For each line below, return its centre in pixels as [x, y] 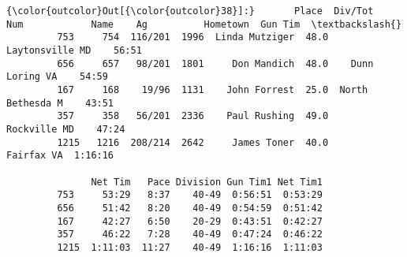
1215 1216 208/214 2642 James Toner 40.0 [193, 142]
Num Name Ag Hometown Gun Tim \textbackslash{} [204, 24]
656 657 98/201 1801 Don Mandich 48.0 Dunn [215, 63]
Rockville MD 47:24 [66, 129]
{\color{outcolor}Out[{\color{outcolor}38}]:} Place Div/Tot [190, 11]
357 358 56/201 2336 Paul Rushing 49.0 [193, 116]
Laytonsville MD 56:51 [74, 50]
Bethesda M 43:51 [60, 103]
